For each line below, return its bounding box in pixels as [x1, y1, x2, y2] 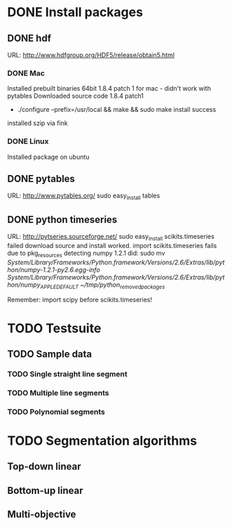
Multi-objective [7, 509, 76, 521]
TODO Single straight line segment [7, 369, 128, 379]
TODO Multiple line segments [7, 388, 110, 398]
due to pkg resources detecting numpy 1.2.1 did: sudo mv [7, 249, 165, 259]
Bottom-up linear [7, 484, 83, 496]
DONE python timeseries [7, 214, 118, 226]
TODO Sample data [7, 348, 93, 360]
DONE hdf [7, 32, 51, 44]
